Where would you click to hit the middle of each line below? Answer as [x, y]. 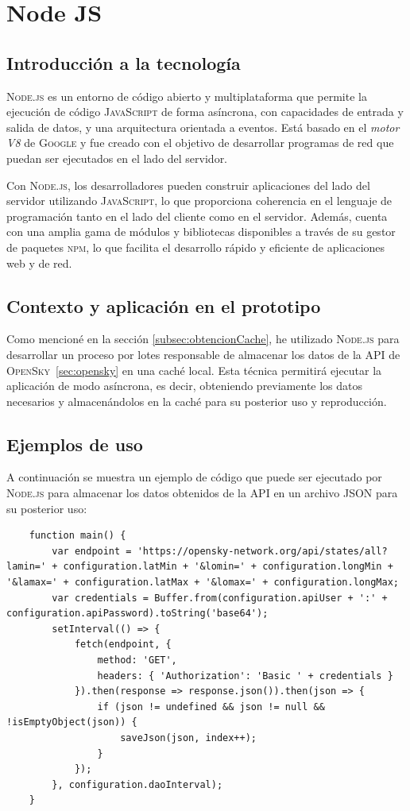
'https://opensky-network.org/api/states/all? [262, 551]
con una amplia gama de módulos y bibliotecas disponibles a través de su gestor [201, 232]
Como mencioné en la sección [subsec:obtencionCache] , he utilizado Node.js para [203, 339]
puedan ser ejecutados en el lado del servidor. [117, 158]
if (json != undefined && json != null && [211, 707]
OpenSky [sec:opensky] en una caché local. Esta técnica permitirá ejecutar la [194, 370]
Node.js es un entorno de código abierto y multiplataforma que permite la [187, 96]
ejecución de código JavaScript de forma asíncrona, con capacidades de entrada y [205, 112]
